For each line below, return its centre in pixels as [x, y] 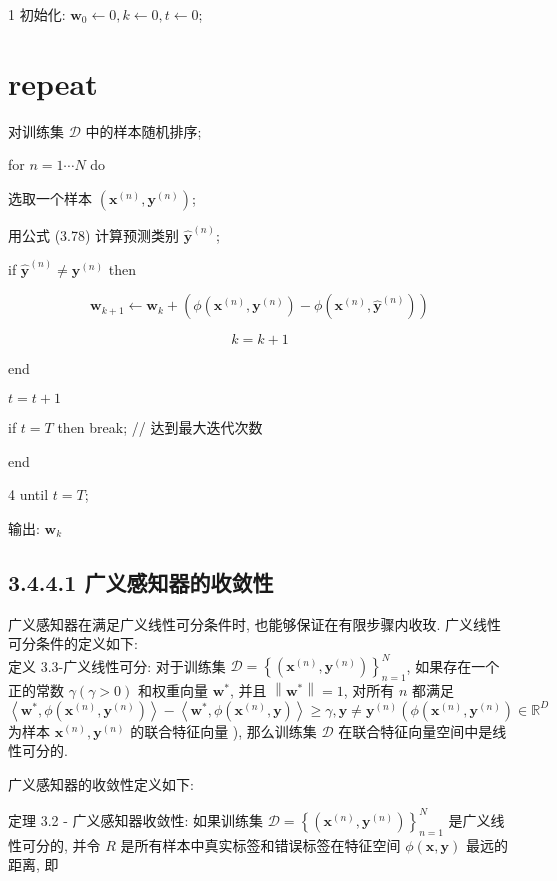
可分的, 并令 [61, 844]
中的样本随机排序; [143, 130]
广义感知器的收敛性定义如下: [101, 783]
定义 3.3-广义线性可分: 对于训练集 [117, 665]
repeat [53, 82]
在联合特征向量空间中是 [415, 730]
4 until [28, 494]
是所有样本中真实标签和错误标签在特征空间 [260, 844]
